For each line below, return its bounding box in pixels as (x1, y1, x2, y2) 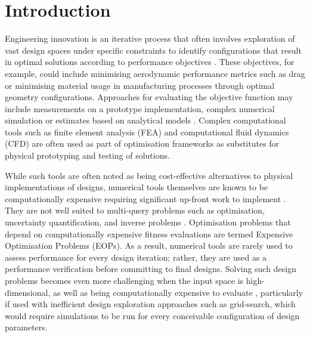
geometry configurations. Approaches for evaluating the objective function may (5, 91, 293, 103)
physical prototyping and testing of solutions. (5, 149, 170, 162)
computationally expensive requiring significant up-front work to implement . (5, 192, 286, 205)
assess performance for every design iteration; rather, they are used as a (5, 251, 267, 263)
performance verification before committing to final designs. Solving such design (5, 262, 296, 275)
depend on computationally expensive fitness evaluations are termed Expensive (5, 227, 293, 240)
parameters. (5, 321, 48, 333)
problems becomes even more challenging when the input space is (5, 274, 244, 286)
